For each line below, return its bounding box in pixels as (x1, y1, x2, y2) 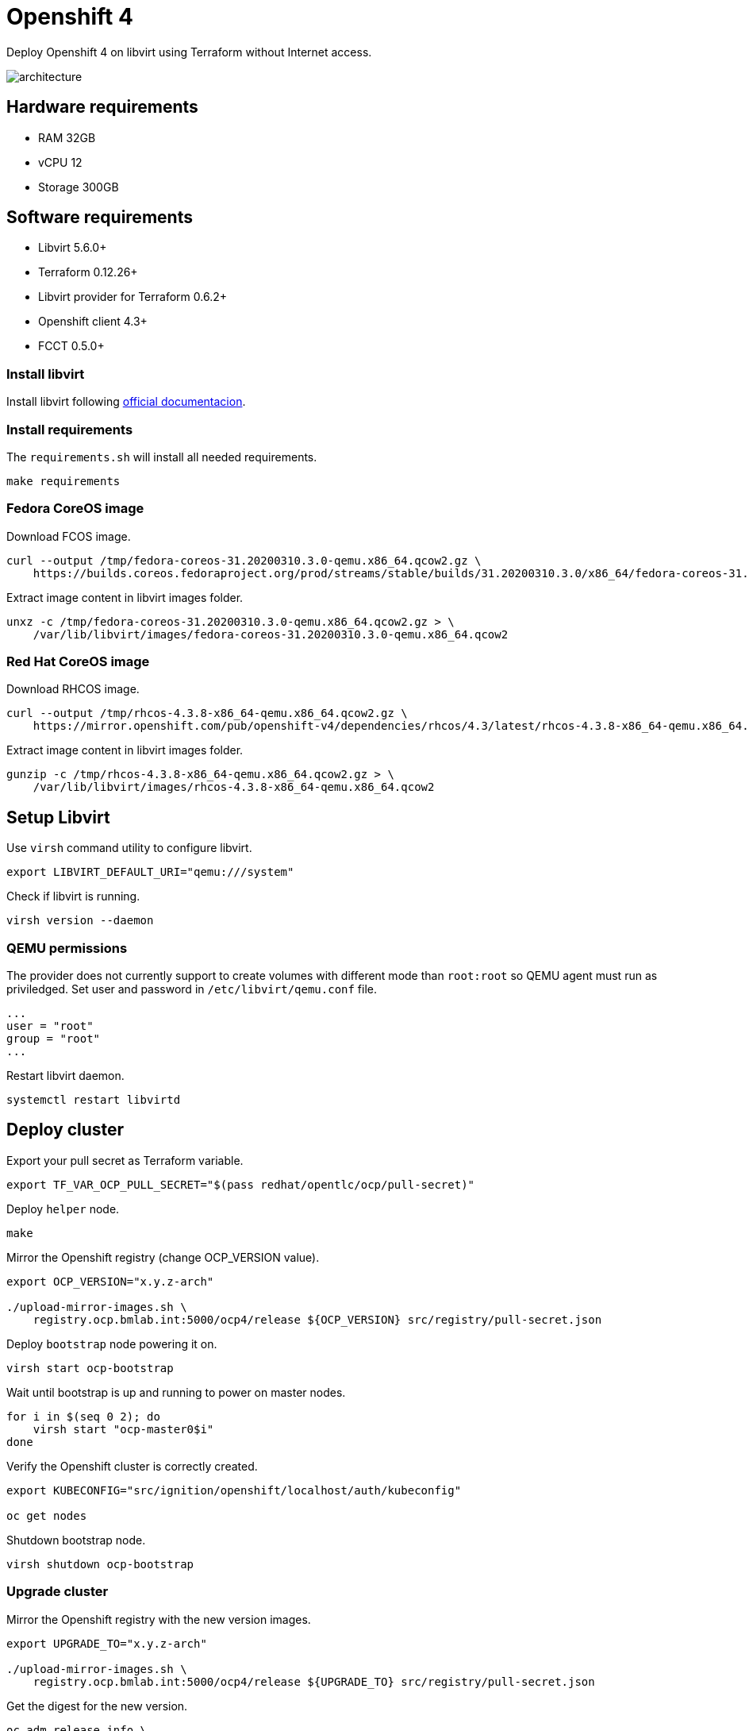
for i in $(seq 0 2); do (6, 1409, 160, 1423)
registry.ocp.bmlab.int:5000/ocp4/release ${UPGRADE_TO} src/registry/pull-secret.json (33, 1675, 595, 1688)
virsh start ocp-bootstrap (6, 1361, 174, 1374)
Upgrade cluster (6, 1583, 109, 1600)
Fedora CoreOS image (6, 500, 144, 517)
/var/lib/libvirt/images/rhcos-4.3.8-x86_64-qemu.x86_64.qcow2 (33, 781, 435, 794)
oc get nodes (6, 1509, 87, 1522)
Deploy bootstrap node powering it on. (6, 1336, 217, 1351)
